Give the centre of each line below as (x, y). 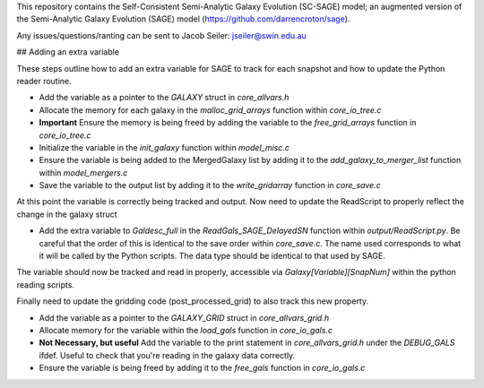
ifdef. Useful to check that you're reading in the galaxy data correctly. (167, 355)
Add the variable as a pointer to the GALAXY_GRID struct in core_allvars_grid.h (184, 317)
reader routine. (44, 81)
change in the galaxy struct (67, 214)
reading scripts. (46, 285)
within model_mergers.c (83, 172)
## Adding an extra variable (68, 52)
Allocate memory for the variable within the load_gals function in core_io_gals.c (186, 330)
